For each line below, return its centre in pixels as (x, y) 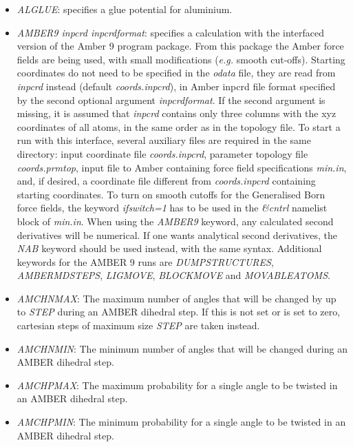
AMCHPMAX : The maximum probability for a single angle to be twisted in (177, 385)
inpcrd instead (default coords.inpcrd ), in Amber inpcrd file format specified (176, 86)
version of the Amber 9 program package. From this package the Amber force (180, 46)
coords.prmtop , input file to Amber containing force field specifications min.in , (182, 167)
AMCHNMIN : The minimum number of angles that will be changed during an (182, 348)
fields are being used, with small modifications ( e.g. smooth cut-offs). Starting (181, 59)
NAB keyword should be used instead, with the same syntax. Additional (169, 248)
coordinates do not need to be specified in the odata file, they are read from (176, 73)
